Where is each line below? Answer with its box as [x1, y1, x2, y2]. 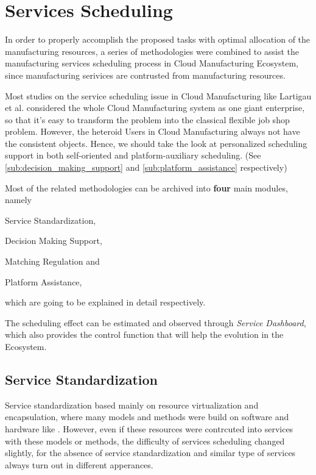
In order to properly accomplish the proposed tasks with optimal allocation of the [5, 33, 311, 46]
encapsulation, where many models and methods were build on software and [5, 410, 289, 423]
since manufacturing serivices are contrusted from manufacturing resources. [5, 68, 286, 81]
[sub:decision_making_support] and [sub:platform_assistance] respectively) [5, 161, 287, 174]
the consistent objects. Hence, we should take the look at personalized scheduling [5, 137, 307, 149]
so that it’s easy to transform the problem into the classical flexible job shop [5, 113, 290, 126]
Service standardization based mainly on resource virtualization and [5, 398, 259, 411]
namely [5, 193, 32, 206]
